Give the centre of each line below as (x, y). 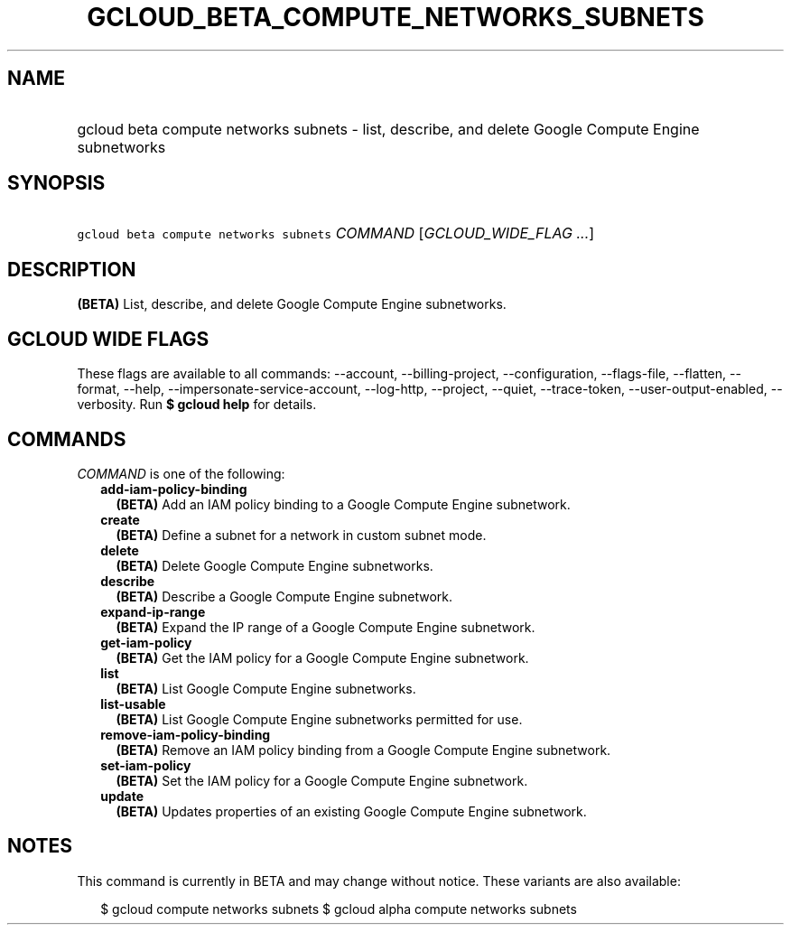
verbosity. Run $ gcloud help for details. (197, 405)
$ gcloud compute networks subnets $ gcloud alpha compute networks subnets (339, 909)
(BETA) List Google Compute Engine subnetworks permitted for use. (319, 719)
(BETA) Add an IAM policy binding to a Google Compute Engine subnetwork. (343, 504)
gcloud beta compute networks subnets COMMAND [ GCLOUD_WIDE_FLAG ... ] (336, 233)
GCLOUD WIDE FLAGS (108, 339)
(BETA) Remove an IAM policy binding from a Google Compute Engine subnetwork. (363, 750)
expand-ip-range (153, 611)
